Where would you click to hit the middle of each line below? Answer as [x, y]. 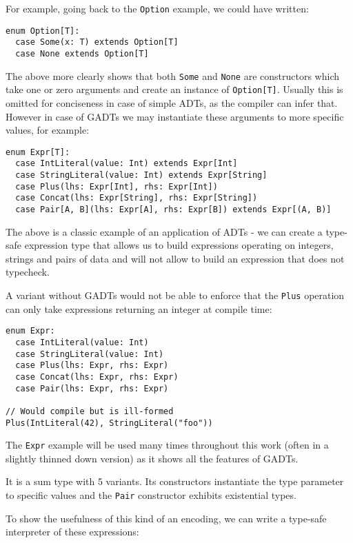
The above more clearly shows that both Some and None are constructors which [172, 75]
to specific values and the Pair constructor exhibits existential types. [151, 495]
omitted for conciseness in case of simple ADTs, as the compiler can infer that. [172, 102]
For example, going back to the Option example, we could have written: [157, 8]
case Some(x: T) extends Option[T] [97, 42]
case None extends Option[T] [82, 53]
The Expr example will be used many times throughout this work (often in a [167, 445]
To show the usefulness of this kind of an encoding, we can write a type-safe [166, 518]
